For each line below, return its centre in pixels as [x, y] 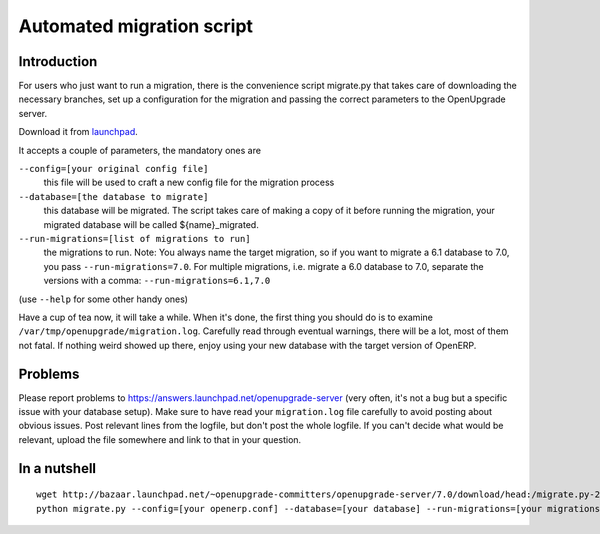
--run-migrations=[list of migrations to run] [134, 238]
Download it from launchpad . [78, 132]
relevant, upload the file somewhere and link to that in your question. [160, 439]
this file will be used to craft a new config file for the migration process [189, 182]
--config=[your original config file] [113, 169]
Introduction [58, 61]
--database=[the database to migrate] [113, 196]
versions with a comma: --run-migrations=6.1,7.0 [157, 281]
